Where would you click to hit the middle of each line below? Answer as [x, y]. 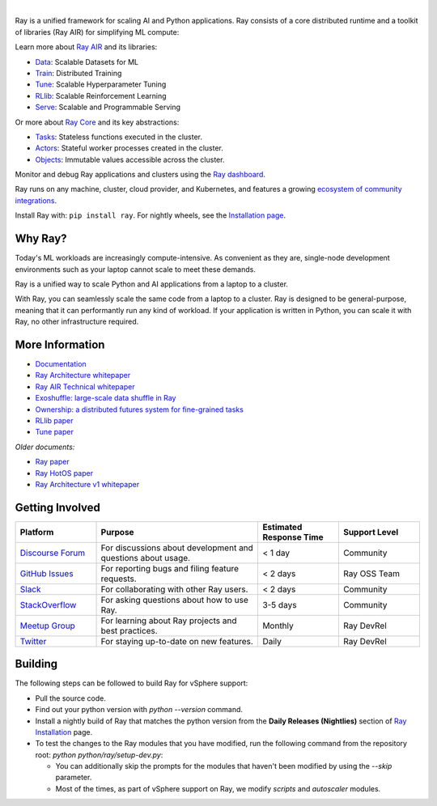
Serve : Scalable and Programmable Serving [108, 107]
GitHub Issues [47, 573]
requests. [119, 579]
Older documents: [45, 447]
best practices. [129, 630]
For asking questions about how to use [174, 600]
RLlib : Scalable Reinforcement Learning [101, 95]
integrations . [36, 200]
